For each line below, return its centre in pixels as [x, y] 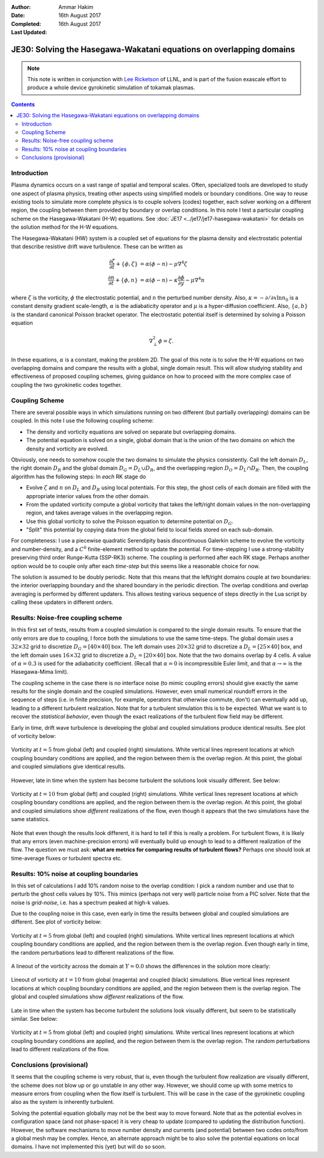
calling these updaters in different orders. [62, 602]
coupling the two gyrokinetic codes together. [67, 384]
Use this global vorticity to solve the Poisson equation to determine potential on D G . [130, 522]
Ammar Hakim [76, 7]
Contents [23, 104]
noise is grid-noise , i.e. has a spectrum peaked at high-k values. [91, 902]
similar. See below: [34, 1018]
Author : [21, 7]
